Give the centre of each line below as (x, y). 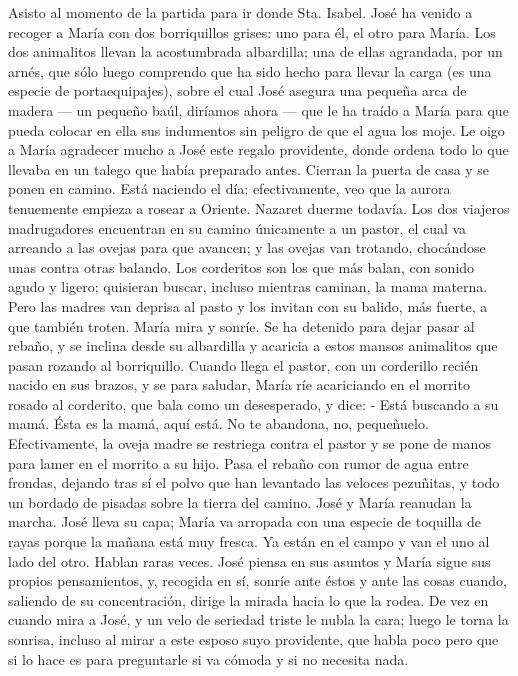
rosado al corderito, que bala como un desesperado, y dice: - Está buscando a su (253, 403)
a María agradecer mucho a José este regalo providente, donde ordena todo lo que (258, 149)
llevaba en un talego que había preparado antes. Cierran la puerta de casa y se (249, 168)
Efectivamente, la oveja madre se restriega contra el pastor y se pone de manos (249, 443)
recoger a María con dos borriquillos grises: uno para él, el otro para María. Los (252, 31)
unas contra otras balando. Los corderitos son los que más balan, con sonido (241, 266)
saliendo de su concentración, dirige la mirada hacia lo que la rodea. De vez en (248, 599)
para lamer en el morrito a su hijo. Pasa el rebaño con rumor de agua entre (238, 462)
